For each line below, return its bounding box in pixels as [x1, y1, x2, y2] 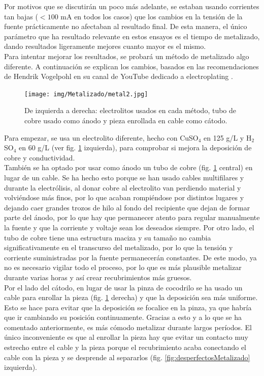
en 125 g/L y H [204, 132, 252, 143]
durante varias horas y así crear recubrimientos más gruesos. [4, 272, 192, 282]
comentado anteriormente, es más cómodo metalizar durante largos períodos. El [4, 321, 252, 332]
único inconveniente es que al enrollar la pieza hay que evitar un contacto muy [4, 332, 248, 342]
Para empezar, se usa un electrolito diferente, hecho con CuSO [4, 132, 199, 143]
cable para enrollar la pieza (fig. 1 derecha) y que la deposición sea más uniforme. [4, 292, 258, 303]
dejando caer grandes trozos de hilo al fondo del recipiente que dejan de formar [4, 202, 250, 212]
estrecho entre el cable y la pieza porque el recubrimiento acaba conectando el [4, 342, 246, 353]
